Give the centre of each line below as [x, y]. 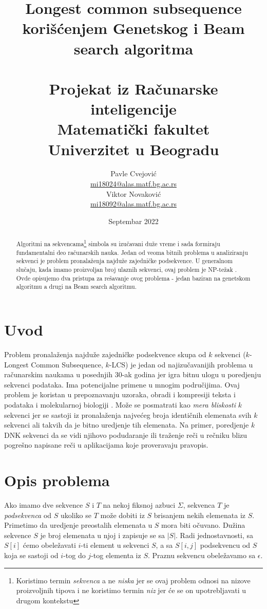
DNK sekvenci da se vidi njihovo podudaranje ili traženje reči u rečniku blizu [126, 435]
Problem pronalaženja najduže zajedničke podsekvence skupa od [105, 354]
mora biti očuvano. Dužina [203, 525]
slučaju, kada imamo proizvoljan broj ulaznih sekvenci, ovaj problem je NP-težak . [126, 270]
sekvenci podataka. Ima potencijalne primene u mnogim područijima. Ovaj [122, 384]
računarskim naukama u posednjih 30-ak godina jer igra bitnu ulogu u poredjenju [133, 374]
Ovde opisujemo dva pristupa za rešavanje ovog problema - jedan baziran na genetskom [133, 278]
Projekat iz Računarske [133, 88]
